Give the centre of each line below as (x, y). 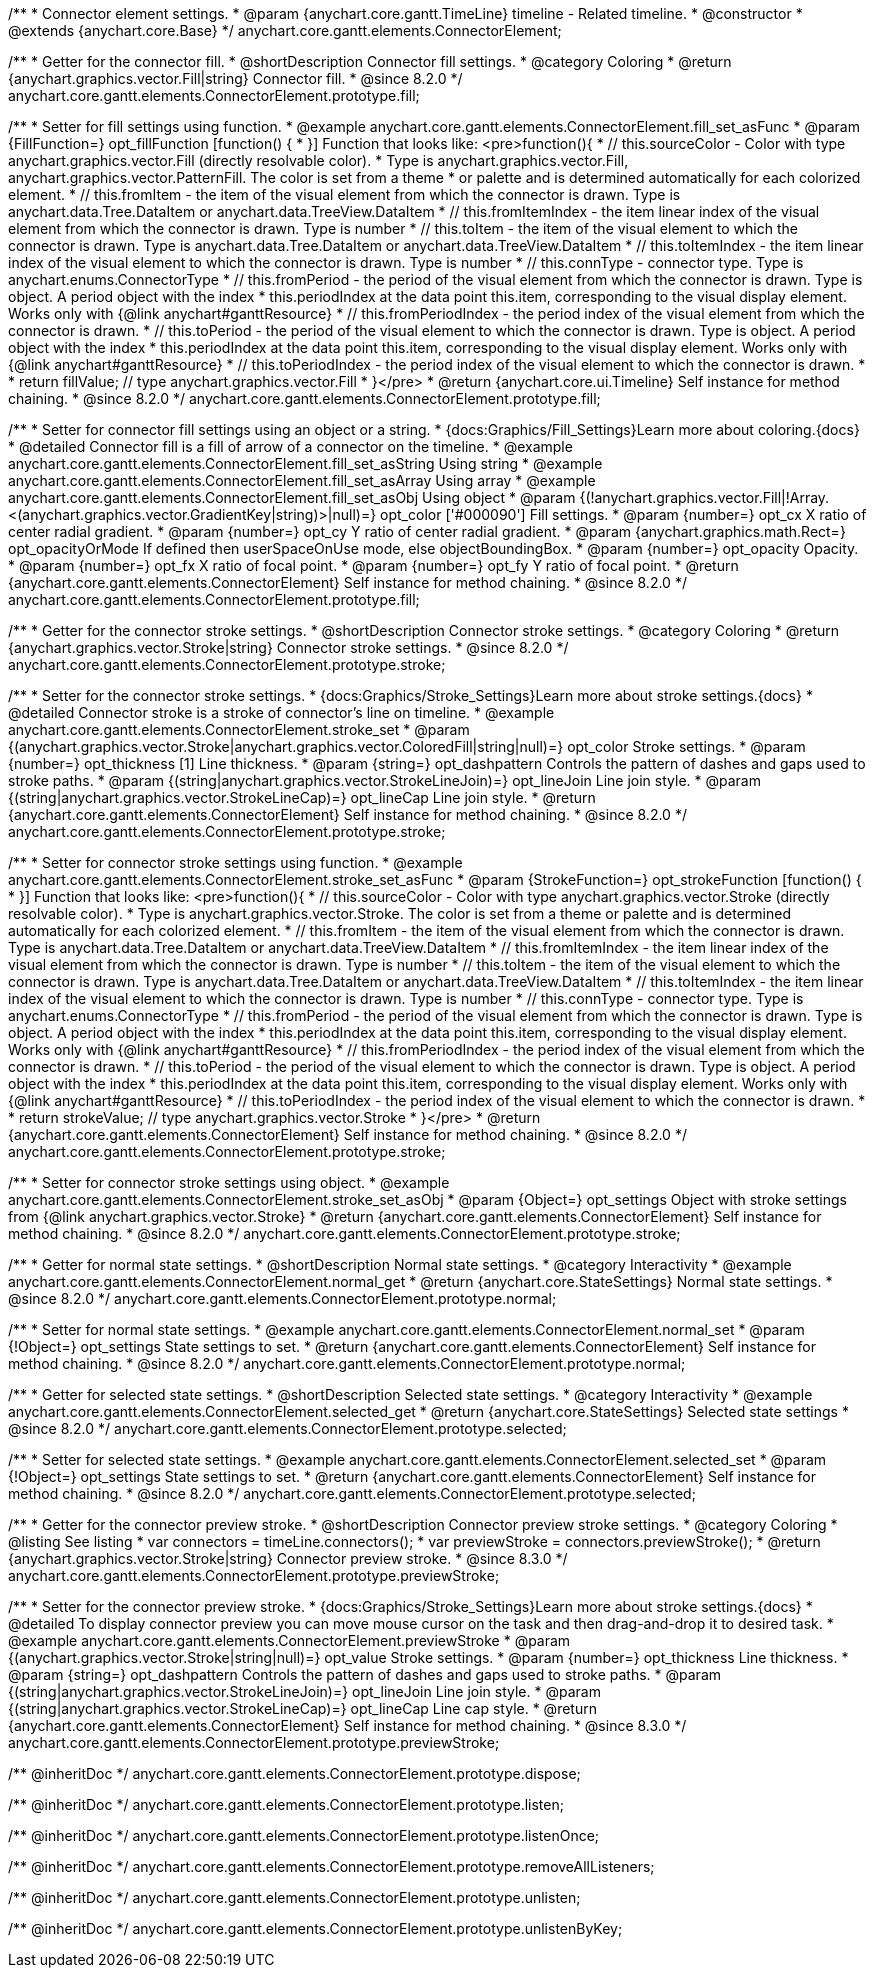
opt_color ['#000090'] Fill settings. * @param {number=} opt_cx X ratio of (623, 514)
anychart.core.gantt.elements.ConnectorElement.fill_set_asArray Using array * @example (302, 480)
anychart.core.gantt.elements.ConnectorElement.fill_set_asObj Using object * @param (292, 497)
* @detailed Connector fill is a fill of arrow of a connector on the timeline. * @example (290, 446)
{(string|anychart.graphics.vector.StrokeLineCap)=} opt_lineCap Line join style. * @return (302, 797)
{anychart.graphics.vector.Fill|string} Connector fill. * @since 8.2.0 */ (235, 78)
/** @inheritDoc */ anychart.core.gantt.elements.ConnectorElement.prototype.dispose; (294, 1773)
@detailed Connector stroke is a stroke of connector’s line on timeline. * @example (281, 712)
